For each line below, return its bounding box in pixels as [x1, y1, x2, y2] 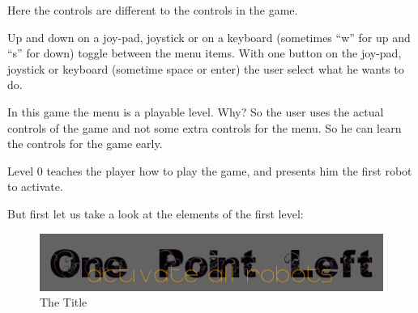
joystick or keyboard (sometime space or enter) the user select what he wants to [7, 60, 404, 77]
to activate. [7, 178, 63, 195]
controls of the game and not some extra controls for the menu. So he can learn [7, 119, 402, 136]
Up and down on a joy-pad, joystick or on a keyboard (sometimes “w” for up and [7, 28, 411, 45]
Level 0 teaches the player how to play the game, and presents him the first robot [7, 162, 412, 179]
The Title [40, 294, 87, 311]
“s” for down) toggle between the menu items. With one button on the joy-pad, [7, 44, 402, 61]
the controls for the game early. [7, 135, 163, 152]
